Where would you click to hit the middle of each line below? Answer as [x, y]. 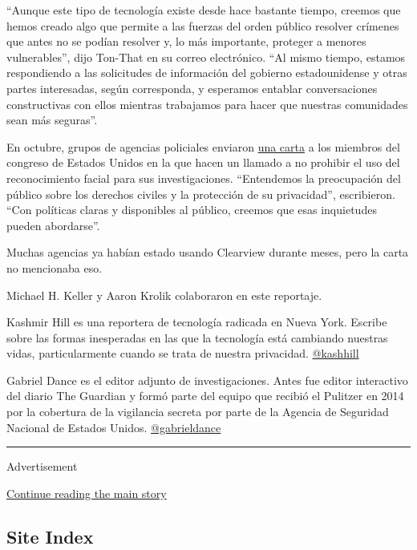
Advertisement [42, 466]
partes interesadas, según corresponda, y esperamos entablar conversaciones [192, 88]
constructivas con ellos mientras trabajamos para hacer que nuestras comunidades [207, 104]
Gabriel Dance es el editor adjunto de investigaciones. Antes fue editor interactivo [207, 380]
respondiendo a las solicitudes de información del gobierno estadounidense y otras [207, 73]
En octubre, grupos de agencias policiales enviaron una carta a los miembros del [203, 146]
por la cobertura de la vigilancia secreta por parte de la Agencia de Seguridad [198, 412]
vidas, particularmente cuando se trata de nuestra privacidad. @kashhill [183, 353]
